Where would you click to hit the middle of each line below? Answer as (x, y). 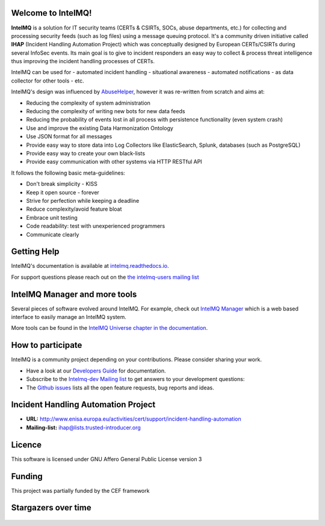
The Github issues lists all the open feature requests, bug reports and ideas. (120, 388)
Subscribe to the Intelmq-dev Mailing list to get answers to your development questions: (135, 379)
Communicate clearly (53, 234)
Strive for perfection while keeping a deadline (83, 200)
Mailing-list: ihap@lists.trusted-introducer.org (83, 427)
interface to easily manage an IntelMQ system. (69, 317)
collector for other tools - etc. (48, 81)
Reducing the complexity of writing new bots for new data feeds (106, 111)
